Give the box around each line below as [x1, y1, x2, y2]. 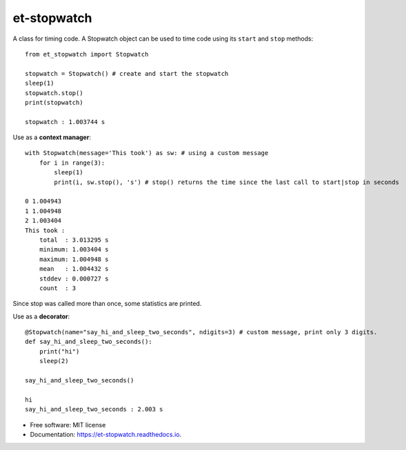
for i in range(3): [39, 158, 105, 167]
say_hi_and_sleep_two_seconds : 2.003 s [25, 405, 163, 413]
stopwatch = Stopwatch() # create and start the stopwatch [25, 70, 229, 77]
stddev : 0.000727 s [39, 274, 109, 283]
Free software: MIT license [30, 420, 106, 429]
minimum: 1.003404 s [39, 245, 109, 254]
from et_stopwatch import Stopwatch [25, 50, 149, 58]
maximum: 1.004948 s [39, 255, 109, 263]
